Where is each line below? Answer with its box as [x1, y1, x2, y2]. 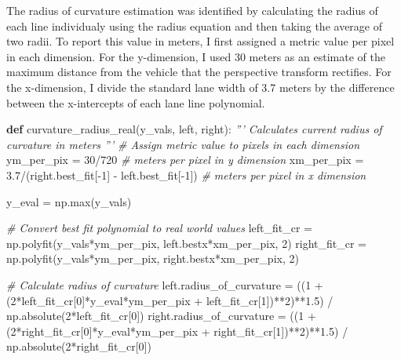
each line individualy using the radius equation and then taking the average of [6, 17, 383, 34]
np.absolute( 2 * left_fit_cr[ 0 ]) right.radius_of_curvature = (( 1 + [6, 307, 316, 324]
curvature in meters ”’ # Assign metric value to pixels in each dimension [6, 136, 359, 152]
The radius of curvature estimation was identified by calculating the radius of [6, 2, 378, 18]
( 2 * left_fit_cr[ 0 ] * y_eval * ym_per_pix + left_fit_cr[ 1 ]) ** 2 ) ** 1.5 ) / [6, 292, 334, 308]
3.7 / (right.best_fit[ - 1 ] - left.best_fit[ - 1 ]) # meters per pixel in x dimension [6, 166, 366, 183]
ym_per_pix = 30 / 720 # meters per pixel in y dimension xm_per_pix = [6, 151, 364, 168]
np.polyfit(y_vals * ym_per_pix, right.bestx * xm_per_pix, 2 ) [6, 250, 299, 267]
